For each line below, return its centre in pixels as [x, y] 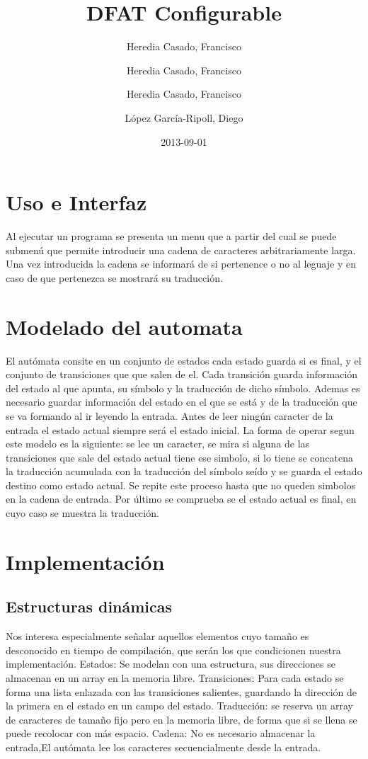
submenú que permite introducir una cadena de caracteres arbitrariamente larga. [181, 250]
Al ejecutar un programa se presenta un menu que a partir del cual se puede [171, 236]
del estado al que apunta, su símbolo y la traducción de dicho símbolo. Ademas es [183, 388]
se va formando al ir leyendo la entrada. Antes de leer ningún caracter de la [169, 415]
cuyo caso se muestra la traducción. [82, 513]
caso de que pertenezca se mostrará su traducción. [114, 277]
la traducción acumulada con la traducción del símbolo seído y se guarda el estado [184, 471]
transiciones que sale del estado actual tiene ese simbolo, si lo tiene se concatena [179, 457]
